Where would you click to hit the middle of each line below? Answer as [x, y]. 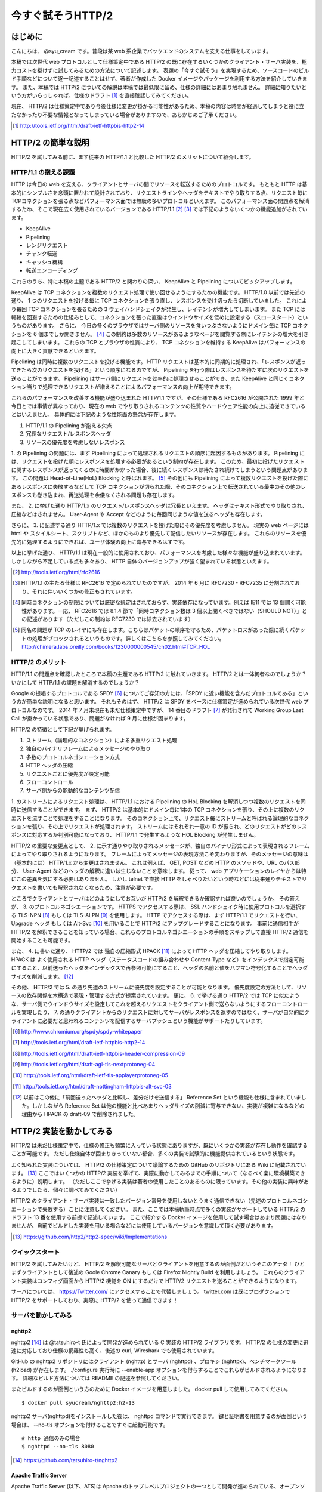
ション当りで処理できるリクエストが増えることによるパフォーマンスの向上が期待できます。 [123, 387]
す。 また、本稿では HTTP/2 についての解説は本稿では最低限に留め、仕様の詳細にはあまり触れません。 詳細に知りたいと [159, 87]
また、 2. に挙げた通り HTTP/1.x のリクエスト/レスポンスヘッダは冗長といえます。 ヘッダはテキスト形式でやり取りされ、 [159, 506]
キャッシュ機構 [44, 262]
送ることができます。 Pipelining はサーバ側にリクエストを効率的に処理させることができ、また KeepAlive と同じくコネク [158, 378]
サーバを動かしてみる [41, 1315]
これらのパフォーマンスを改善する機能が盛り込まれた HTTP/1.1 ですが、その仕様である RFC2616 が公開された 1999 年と [158, 397]
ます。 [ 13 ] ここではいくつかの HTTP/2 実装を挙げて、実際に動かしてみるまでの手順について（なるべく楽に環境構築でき [158, 1173]
